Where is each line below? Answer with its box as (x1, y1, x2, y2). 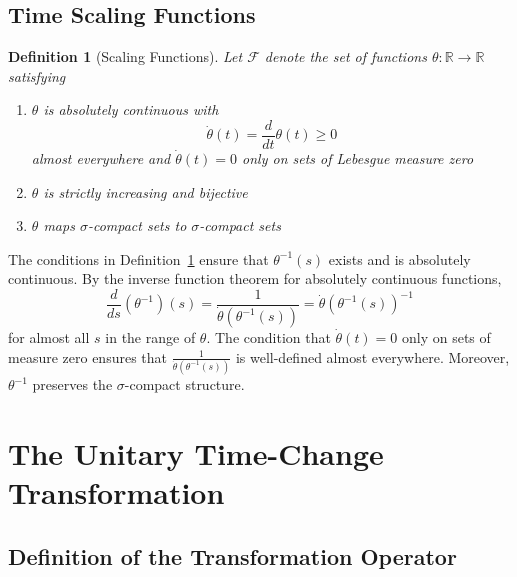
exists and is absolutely (328, 248, 471, 269)
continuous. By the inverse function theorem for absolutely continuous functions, (8, 268, 502, 289)
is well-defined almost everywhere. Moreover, (235, 346, 510, 367)
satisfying (8, 65, 66, 86)
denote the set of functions (264, 46, 427, 67)
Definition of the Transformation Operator (8, 540, 457, 571)
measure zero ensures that (8, 346, 167, 367)
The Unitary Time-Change (8, 432, 384, 473)
